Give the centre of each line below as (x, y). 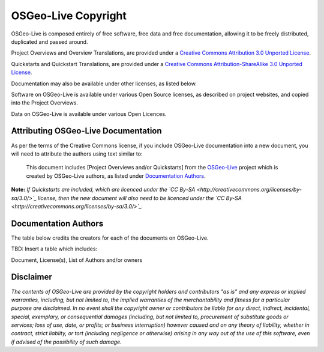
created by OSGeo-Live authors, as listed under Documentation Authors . (116, 176)
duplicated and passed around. (49, 41)
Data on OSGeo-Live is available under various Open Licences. (89, 114)
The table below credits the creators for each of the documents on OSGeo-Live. (110, 238)
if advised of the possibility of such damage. (67, 342)
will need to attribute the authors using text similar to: (77, 154)
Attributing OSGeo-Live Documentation (86, 131)
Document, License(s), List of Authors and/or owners (77, 260)
